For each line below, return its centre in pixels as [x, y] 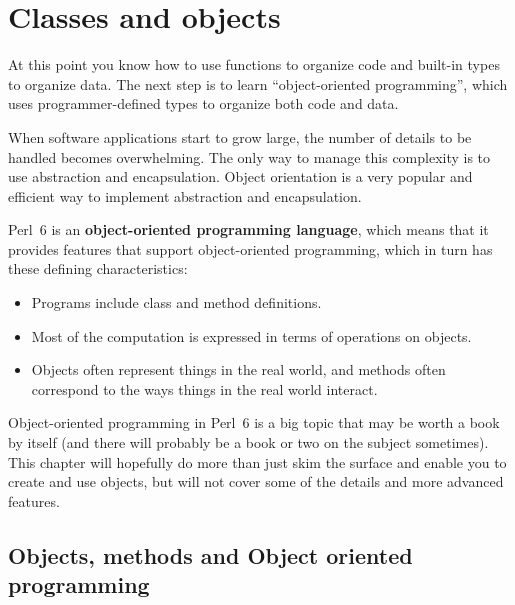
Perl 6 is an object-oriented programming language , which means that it [248, 229]
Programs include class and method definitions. [176, 302]
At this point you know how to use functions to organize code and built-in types [254, 64]
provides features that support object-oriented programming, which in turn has [250, 248]
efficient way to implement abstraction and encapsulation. [185, 195]
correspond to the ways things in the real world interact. [204, 388]
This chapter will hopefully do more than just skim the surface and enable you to [257, 461]
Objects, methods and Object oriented [210, 554]
